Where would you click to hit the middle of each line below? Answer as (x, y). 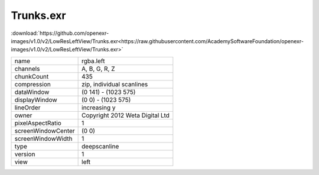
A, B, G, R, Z (98, 69)
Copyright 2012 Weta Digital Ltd (126, 115)
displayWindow (36, 99)
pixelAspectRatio (38, 123)
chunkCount (32, 76)
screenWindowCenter (45, 131)
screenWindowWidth (44, 138)
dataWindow (32, 92)
